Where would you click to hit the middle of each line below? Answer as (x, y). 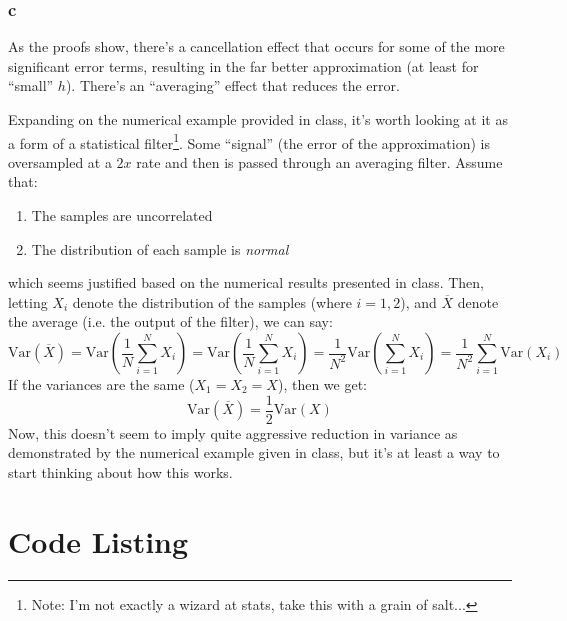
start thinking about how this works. (120, 471)
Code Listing (98, 540)
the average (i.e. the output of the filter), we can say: (170, 321)
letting (28, 301)
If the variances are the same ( (101, 384)
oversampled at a (60, 161)
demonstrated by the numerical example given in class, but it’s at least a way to (254, 452)
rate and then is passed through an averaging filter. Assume (319, 161)
